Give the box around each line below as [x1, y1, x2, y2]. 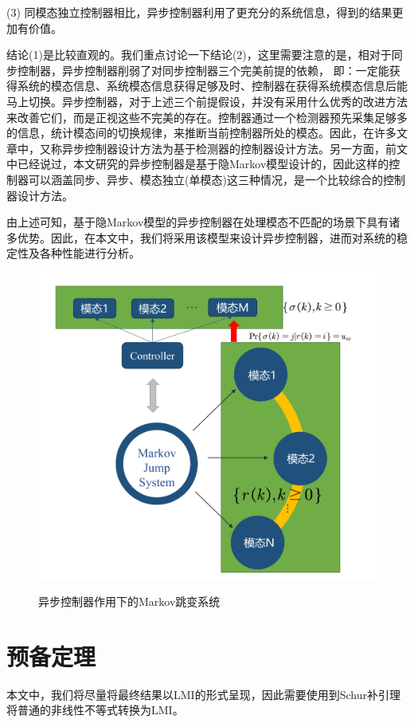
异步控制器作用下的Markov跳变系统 [38, 593, 221, 610]
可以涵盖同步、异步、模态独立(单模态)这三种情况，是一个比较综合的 [28, 171, 383, 187]
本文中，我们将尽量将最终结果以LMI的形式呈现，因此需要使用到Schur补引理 [6, 686, 400, 702]
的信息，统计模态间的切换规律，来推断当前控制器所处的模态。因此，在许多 [6, 124, 396, 141]
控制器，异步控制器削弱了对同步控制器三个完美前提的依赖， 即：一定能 [17, 61, 389, 78]
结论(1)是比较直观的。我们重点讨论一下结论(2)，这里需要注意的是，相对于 [6, 46, 392, 63]
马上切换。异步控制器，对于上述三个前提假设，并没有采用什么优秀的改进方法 [6, 92, 408, 109]
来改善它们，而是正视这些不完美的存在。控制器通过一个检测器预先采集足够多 [6, 108, 408, 125]
